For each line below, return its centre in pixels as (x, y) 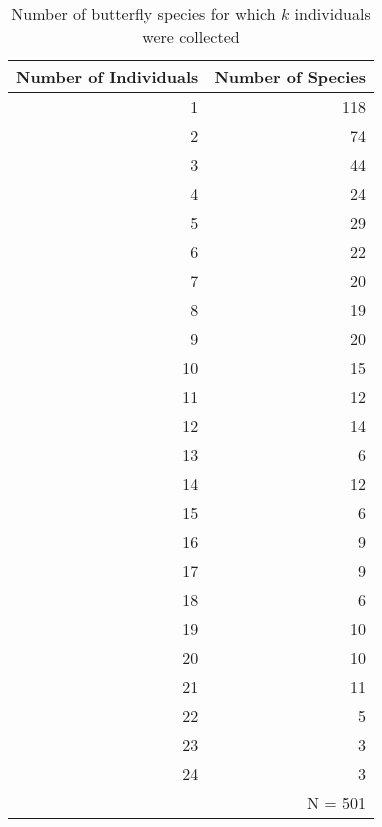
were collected (191, 36)
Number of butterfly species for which (143, 13)
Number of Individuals (107, 76)
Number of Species (290, 76)
